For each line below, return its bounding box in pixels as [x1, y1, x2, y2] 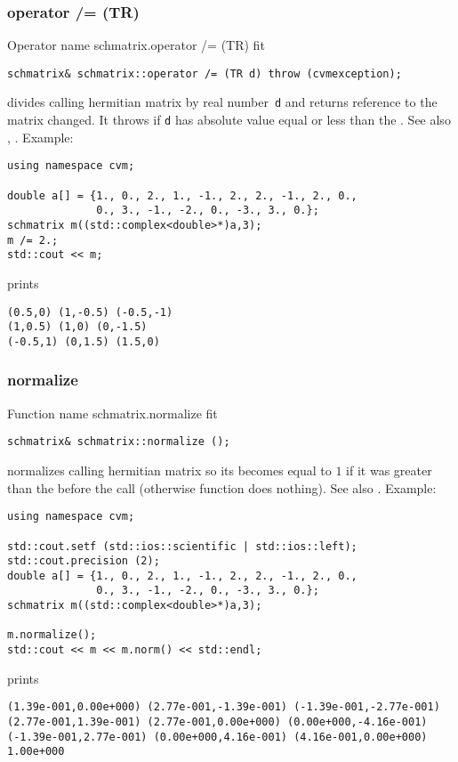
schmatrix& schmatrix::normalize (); [7, 435, 230, 449]
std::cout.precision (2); [7, 555, 160, 568]
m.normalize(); [7, 628, 97, 642]
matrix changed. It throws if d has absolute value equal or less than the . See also [7, 110, 451, 129]
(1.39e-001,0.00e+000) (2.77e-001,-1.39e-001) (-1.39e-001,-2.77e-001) [7, 701, 440, 714]
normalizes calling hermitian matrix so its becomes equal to [7, 461, 332, 479]
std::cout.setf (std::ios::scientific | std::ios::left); [7, 539, 358, 553]
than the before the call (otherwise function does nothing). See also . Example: [7, 478, 437, 497]
